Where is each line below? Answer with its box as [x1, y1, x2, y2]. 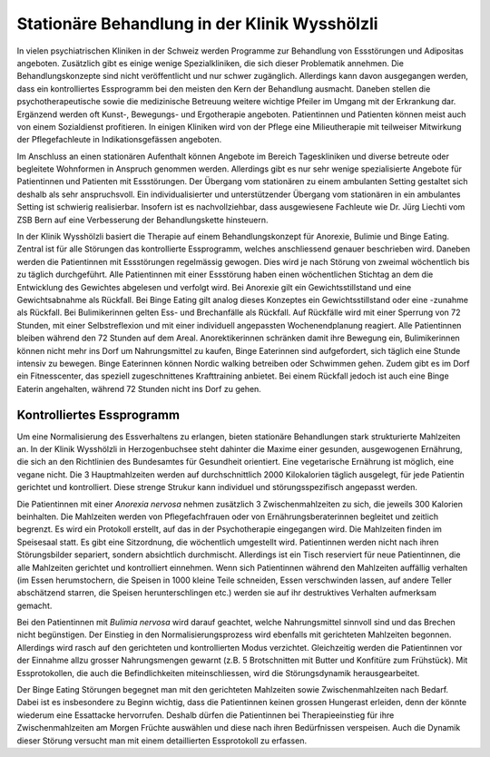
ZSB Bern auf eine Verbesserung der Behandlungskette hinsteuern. [16, 214, 269, 225]
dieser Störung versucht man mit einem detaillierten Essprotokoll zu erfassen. [16, 735, 308, 746]
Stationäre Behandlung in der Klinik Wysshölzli [16, 14, 378, 34]
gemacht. [16, 600, 53, 611]
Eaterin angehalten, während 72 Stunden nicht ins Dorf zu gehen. [16, 383, 262, 394]
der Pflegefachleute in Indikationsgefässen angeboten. [16, 134, 222, 145]
